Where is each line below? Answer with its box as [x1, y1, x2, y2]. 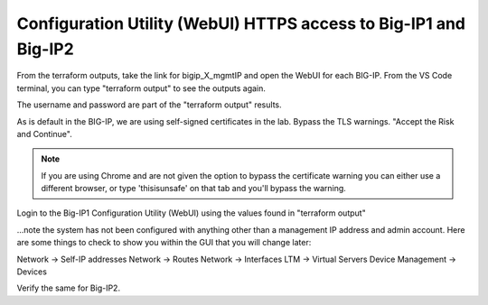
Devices [16, 266, 47, 277]
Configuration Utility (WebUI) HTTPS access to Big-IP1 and [16, 14, 465, 33]
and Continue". [16, 128, 72, 139]
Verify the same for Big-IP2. [16, 282, 121, 293]
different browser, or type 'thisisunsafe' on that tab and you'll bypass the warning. [41, 183, 347, 194]
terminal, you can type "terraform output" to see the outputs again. [16, 82, 267, 94]
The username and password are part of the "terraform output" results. [16, 99, 282, 110]
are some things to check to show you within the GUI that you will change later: [16, 237, 312, 248]
